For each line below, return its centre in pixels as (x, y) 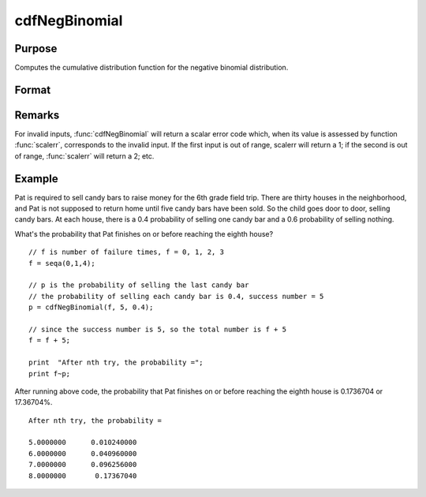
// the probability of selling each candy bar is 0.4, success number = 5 (176, 296)
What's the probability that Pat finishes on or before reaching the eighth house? (144, 234)
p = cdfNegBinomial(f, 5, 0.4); (91, 307)
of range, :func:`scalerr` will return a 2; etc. (84, 156)
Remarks (37, 115)
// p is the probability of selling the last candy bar (139, 285)
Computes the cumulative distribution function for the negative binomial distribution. (151, 68)
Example (36, 179)
